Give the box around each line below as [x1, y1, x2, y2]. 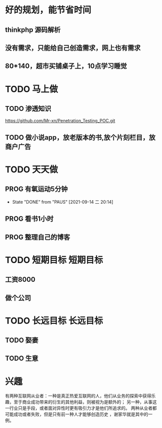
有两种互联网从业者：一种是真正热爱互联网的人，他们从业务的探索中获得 [5, 393, 151, 399]
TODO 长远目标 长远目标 [5, 315, 103, 326]
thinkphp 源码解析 [5, 26, 61, 34]
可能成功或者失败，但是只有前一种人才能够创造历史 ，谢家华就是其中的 [5, 411, 148, 417]
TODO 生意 [5, 354, 38, 363]
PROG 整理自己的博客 [5, 233, 70, 241]
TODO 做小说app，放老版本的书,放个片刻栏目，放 [5, 133, 156, 141]
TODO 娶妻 [5, 336, 38, 345]
